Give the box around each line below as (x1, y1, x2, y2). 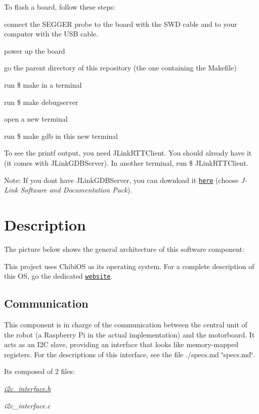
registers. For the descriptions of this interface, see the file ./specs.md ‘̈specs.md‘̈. (4, 349, 255, 359)
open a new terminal (4, 114, 68, 124)
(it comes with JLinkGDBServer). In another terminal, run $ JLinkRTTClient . (4, 157, 248, 168)
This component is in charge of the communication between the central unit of (4, 319, 247, 329)
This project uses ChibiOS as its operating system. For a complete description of (4, 260, 254, 271)
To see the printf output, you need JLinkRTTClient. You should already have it (4, 147, 252, 158)
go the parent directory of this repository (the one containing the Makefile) (4, 62, 237, 73)
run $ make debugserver (4, 96, 78, 107)
